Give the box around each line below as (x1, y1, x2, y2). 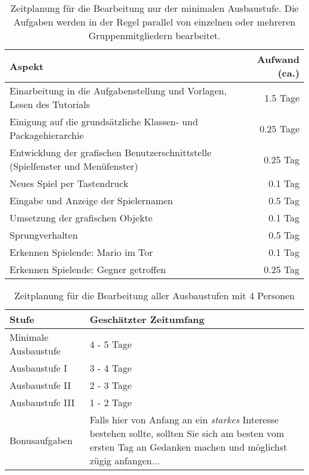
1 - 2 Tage (89, 395, 132, 409)
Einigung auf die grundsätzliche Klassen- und (10, 115, 198, 128)
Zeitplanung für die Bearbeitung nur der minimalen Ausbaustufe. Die (10, 1, 299, 15)
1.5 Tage (264, 90, 299, 104)
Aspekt (10, 59, 44, 73)
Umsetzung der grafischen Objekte (10, 211, 153, 224)
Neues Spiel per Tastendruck (10, 176, 128, 190)
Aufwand (257, 52, 299, 66)
